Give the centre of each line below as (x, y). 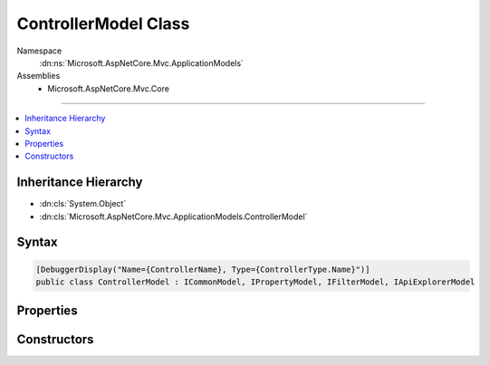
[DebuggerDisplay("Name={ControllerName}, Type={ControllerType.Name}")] (203, 269)
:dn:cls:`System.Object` (83, 204)
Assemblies (38, 76)
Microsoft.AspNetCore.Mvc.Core (108, 88)
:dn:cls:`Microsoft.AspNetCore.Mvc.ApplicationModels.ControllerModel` (173, 216)
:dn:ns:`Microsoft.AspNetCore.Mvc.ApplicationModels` (142, 62)
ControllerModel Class (103, 24)
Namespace (39, 51)
